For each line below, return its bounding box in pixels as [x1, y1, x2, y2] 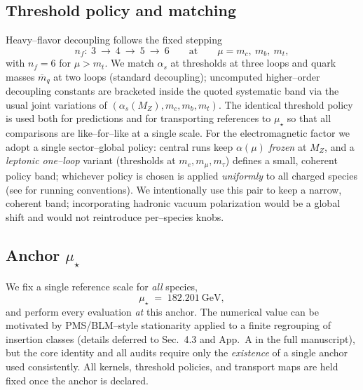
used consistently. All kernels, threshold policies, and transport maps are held [6, 359, 338, 374]
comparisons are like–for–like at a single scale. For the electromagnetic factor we [6, 126, 350, 140]
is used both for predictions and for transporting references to [6, 111, 271, 126]
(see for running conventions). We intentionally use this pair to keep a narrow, [6, 182, 342, 196]
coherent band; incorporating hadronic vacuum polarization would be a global [6, 196, 341, 210]
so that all [287, 111, 331, 126]
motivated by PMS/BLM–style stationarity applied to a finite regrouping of [6, 318, 331, 332]
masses [6, 69, 35, 83]
